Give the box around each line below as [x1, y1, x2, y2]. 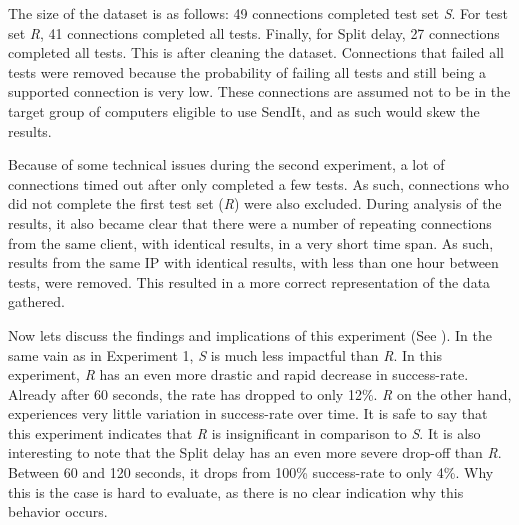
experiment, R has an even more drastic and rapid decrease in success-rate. [8, 364, 469, 385]
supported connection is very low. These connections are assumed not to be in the [8, 81, 511, 102]
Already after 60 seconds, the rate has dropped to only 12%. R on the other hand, [8, 383, 512, 404]
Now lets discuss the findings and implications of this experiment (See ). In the [8, 324, 492, 345]
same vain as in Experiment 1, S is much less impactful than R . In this [8, 344, 443, 365]
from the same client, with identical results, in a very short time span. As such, [8, 232, 494, 253]
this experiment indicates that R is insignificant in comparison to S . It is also [8, 422, 481, 443]
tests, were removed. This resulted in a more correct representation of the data [8, 271, 491, 292]
